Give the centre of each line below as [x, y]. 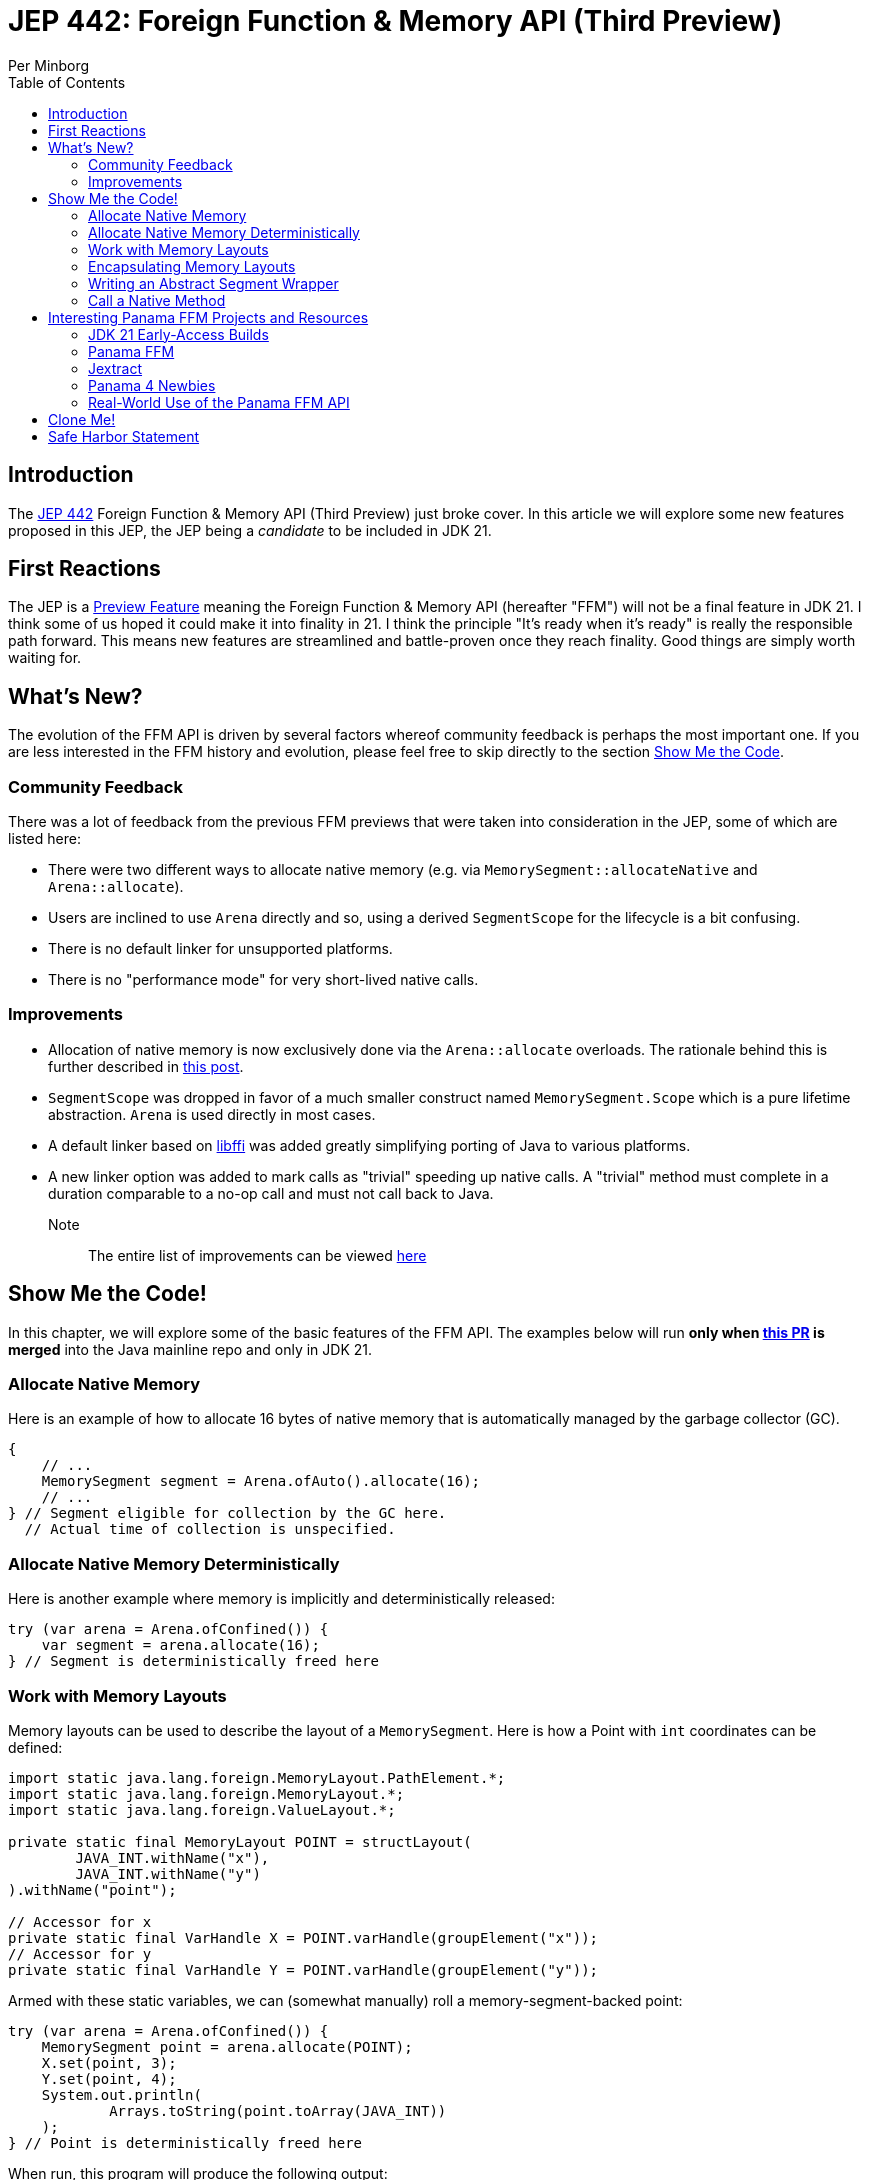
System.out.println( [121, 2094]
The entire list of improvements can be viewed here [257, 1255]
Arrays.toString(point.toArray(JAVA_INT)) [278, 2110]
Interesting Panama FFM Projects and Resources [208, 317]
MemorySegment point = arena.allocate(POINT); [227, 2046]
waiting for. [45, 658]
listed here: [44, 839]
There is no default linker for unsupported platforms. [220, 949]
